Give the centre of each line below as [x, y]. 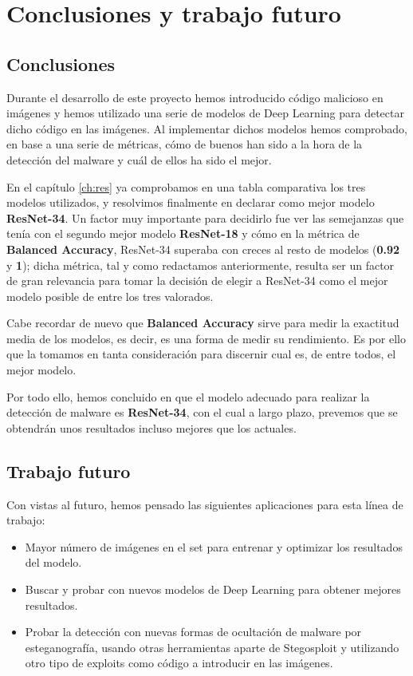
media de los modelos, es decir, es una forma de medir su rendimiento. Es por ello [206, 338]
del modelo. [53, 562]
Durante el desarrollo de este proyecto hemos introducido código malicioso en [195, 97]
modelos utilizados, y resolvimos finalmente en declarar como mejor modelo [191, 202]
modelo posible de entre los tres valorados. [110, 296]
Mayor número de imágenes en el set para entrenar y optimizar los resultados [214, 546]
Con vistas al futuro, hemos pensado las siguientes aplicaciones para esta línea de [205, 504]
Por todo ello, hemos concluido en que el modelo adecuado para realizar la [188, 396]
